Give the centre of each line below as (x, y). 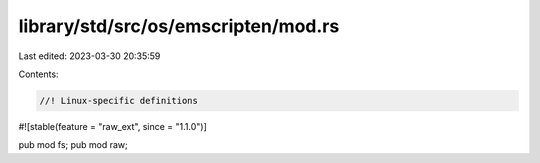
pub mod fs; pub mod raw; (73, 145)
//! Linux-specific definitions (119, 100)
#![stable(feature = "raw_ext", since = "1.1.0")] (112, 126)
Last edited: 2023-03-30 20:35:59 (89, 56)
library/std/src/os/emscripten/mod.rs (179, 26)
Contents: (38, 74)
